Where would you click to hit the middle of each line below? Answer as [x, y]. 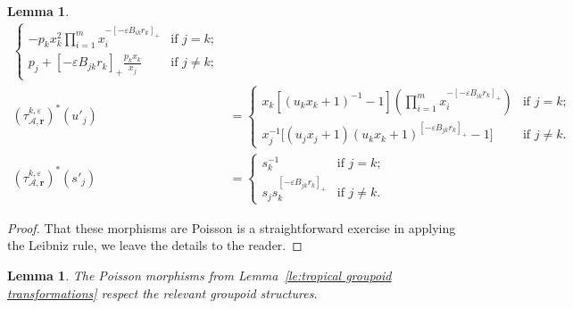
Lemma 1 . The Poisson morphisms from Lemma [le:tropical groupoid [199, 276]
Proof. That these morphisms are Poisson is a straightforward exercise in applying [232, 227]
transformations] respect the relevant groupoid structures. [162, 292]
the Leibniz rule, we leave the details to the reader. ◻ [155, 245]
